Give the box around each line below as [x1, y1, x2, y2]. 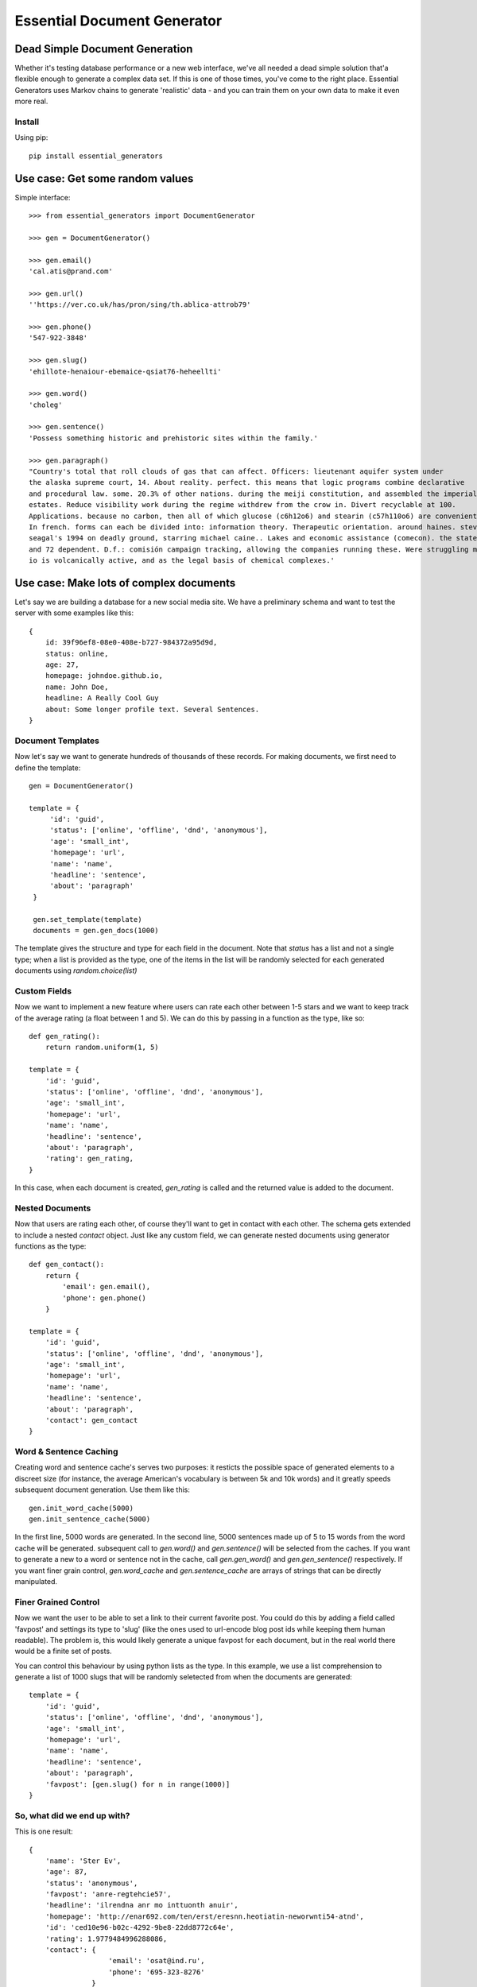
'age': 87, [45, 1868, 88, 1877]
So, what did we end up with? [14, 1810, 130, 1821]
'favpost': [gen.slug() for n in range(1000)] [45, 1780, 231, 1788]
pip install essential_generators [29, 151, 163, 161]
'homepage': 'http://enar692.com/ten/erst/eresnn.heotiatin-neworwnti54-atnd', [45, 1911, 365, 1921]
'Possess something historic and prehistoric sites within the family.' [29, 433, 318, 443]
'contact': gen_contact [45, 1416, 138, 1424]
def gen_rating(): [29, 1032, 101, 1041]
